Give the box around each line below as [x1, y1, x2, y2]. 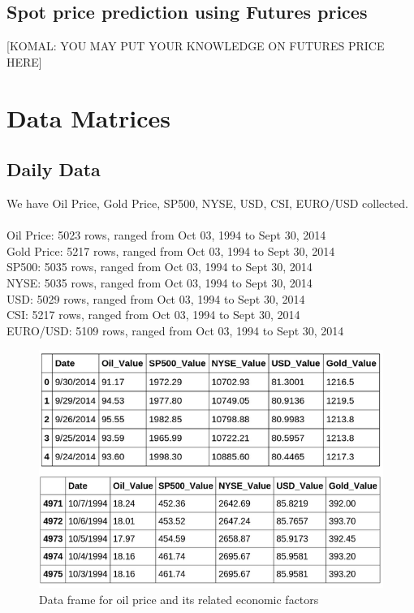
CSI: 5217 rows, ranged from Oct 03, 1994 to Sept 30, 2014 [6, 306, 300, 323]
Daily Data [6, 157, 101, 182]
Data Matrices [6, 101, 170, 134]
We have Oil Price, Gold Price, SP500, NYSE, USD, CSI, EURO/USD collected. [6, 194, 408, 211]
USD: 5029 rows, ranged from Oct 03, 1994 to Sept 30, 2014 [6, 290, 305, 307]
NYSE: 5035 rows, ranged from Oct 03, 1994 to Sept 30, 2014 [6, 274, 313, 291]
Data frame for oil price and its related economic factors [39, 590, 319, 607]
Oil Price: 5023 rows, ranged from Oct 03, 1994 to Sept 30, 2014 [6, 227, 326, 244]
